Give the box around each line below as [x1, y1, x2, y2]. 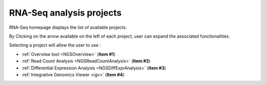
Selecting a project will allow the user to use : [9, 42, 101, 48]
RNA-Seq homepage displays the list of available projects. [9, 24, 127, 30]
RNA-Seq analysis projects [9, 7, 122, 18]
